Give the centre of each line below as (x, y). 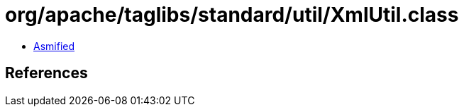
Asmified (54, 46)
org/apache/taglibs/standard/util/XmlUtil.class (232, 15)
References (46, 73)
